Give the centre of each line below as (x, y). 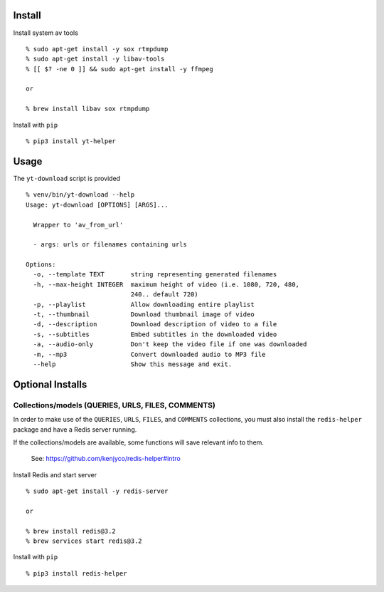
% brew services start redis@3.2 (84, 541)
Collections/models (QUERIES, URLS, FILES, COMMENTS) (114, 405)
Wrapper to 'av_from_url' (78, 225)
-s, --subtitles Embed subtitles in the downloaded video (155, 334)
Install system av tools (46, 33)
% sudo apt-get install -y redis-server (97, 491)
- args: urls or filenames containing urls (110, 245)
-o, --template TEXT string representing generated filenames (155, 275)
